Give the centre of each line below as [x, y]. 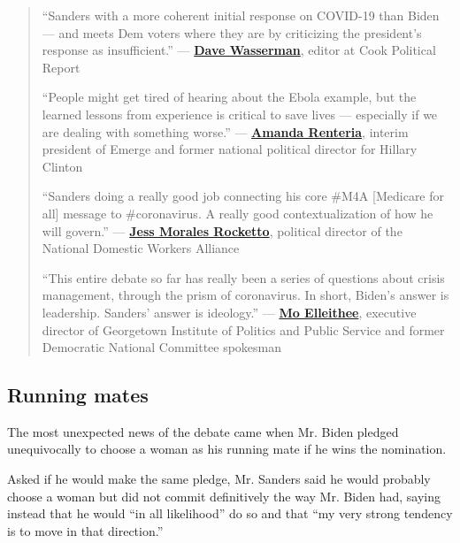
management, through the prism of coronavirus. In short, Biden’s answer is [245, 295]
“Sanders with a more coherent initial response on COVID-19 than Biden [241, 15]
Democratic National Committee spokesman [162, 347]
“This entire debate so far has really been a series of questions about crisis [243, 277]
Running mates [78, 395]
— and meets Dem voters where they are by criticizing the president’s [232, 32]
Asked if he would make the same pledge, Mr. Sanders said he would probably [219, 479]
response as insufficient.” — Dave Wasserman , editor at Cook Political [239, 50]
